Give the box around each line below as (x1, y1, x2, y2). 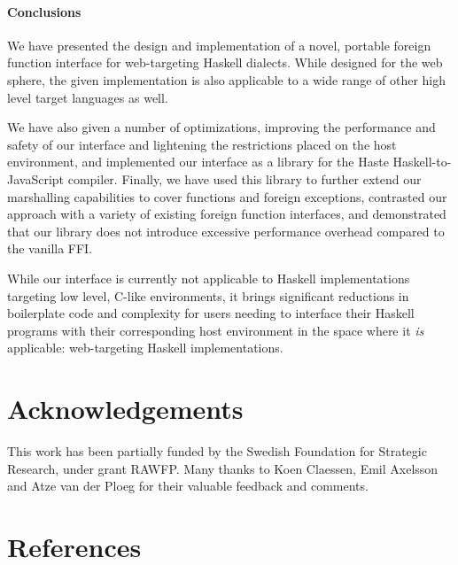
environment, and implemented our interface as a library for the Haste (7, 152, 389, 171)
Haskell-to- (392, 152, 452, 171)
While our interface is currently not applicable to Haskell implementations (7, 268, 410, 287)
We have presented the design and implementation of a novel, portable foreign (7, 35, 431, 54)
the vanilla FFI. (7, 239, 93, 258)
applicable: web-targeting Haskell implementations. (7, 338, 283, 357)
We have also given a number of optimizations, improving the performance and (7, 118, 436, 136)
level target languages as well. (7, 88, 168, 106)
